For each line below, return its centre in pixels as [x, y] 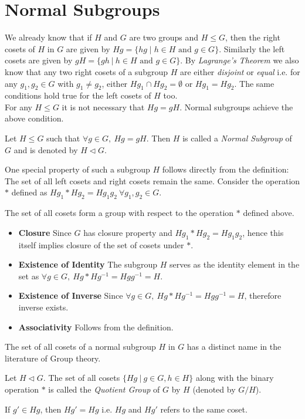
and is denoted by [46, 149]
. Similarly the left [252, 48]
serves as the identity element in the [235, 264]
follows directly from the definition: [226, 169]
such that [63, 138]
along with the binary [235, 378]
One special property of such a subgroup [77, 169]
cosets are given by [39, 60]
